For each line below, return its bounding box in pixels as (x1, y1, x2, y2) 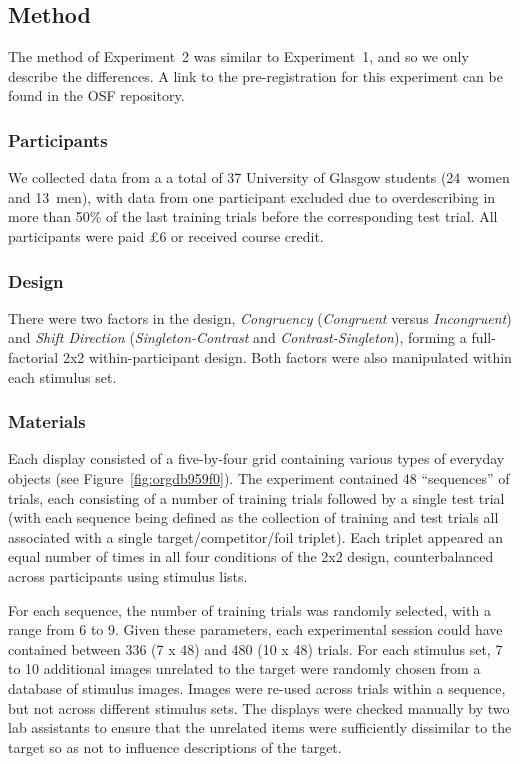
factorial (8, 346, 59, 367)
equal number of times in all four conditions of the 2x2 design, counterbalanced (8, 546, 494, 567)
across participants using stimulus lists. (8, 565, 248, 586)
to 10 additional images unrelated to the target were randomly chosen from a (8, 658, 481, 679)
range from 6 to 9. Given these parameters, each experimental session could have (8, 619, 503, 640)
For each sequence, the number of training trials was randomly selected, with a (8, 599, 491, 620)
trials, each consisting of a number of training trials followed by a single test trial (8, 487, 505, 508)
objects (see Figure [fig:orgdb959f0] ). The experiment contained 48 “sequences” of (8, 467, 510, 488)
